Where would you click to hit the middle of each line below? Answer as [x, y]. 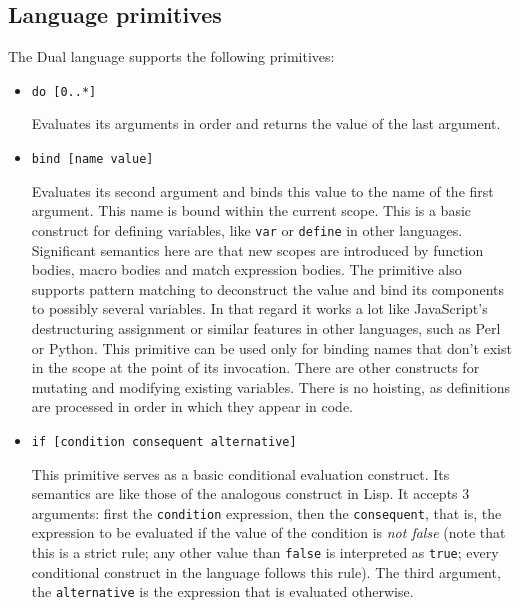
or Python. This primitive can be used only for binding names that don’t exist [271, 347]
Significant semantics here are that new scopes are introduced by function [257, 249]
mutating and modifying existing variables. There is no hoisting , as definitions [270, 386]
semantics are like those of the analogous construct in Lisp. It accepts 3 [250, 493]
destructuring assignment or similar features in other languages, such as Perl [266, 327]
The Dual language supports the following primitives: [171, 56]
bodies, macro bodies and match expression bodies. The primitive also [246, 269]
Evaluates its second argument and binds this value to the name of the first [262, 190]
